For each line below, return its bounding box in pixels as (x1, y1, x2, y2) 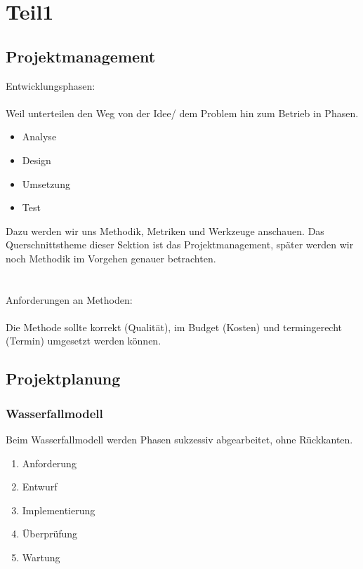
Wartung (22, 550, 60, 565)
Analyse (22, 129, 57, 144)
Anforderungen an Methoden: (6, 292, 133, 307)
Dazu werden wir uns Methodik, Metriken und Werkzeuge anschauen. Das (6, 223, 324, 238)
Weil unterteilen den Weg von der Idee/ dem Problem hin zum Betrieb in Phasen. (6, 105, 359, 120)
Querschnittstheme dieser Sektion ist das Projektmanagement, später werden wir (6, 237, 354, 252)
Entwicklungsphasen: (6, 78, 95, 93)
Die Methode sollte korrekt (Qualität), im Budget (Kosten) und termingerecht (6, 319, 343, 334)
